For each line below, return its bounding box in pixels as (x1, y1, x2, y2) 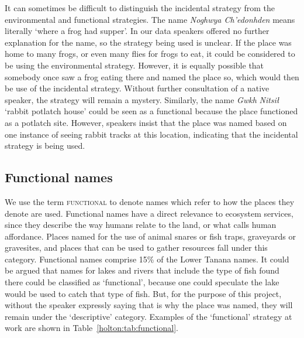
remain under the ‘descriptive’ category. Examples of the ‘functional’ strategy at (5, 310, 292, 322)
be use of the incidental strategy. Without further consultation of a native (5, 82, 270, 94)
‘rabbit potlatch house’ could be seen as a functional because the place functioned (5, 105, 298, 117)
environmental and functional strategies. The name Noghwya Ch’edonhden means (5, 13, 295, 25)
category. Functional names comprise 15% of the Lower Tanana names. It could (5, 252, 289, 265)
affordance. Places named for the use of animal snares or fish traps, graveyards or (5, 230, 296, 242)
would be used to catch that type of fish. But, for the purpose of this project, (5, 287, 282, 299)
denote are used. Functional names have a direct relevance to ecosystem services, (5, 207, 293, 219)
